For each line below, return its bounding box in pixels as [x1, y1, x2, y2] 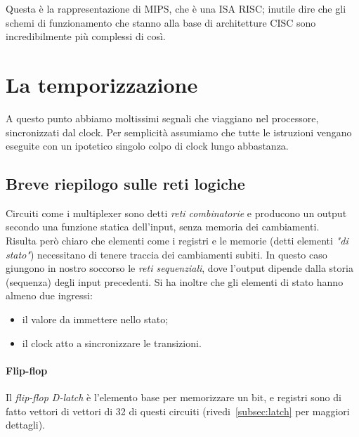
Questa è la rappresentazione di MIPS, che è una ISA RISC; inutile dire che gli [6, 1, 346, 15]
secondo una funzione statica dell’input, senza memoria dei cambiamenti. [6, 219, 320, 234]
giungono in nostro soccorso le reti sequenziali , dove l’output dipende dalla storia [6, 261, 353, 275]
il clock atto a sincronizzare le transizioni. [22, 335, 202, 350]
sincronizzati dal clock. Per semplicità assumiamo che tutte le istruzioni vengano [6, 124, 352, 139]
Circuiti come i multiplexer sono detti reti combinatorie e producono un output [6, 205, 347, 220]
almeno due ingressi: [6, 288, 93, 303]
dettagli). [6, 417, 46, 432]
